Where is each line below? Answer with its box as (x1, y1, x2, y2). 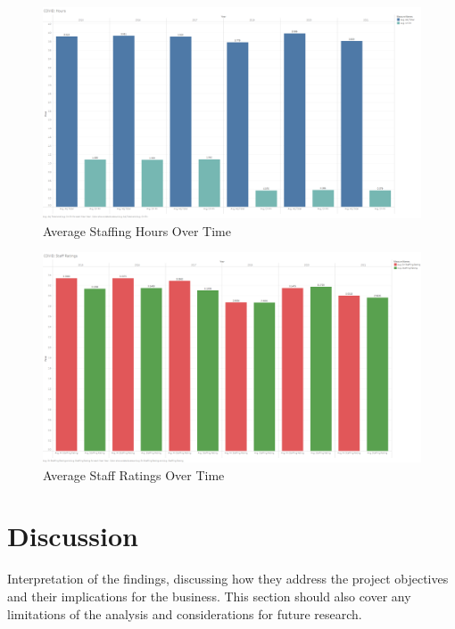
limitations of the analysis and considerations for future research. (7, 604, 362, 623)
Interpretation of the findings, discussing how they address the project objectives (7, 569, 449, 588)
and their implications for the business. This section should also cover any (7, 586, 411, 605)
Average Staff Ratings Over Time (43, 465, 225, 484)
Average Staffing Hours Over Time (43, 221, 231, 240)
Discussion (7, 518, 138, 554)
